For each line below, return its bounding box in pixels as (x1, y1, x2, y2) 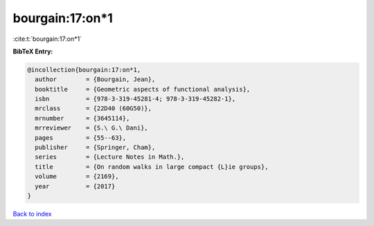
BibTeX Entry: (12, 47, 53, 55)
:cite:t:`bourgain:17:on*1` (12, 35, 82, 43)
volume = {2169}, (35, 173, 119, 180)
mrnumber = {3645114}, (35, 114, 130, 122)
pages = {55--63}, (35, 134, 127, 141)
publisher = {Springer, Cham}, (35, 144, 156, 152)
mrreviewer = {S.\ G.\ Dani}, (35, 124, 148, 132)
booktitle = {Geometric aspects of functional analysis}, (35, 85, 251, 93)
